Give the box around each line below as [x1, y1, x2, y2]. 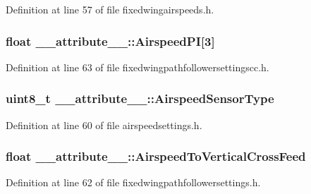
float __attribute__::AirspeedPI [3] [6, 32, 215, 49]
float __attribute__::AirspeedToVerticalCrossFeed [6, 147, 306, 165]
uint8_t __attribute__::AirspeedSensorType [6, 90, 274, 107]
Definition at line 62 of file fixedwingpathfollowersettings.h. [6, 175, 261, 190]
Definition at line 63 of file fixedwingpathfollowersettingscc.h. [6, 59, 269, 74]
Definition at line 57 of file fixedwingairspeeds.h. [6, 2, 214, 16]
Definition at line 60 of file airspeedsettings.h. [6, 117, 202, 132]
